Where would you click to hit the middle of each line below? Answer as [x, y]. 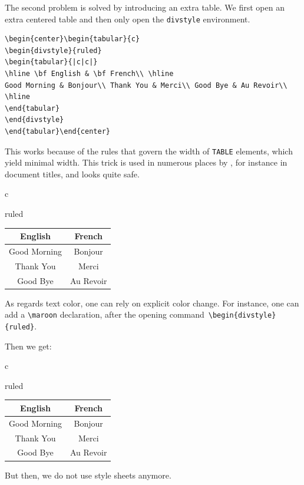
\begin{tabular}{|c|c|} [51, 62]
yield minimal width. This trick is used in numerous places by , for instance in [146, 162]
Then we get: [28, 346]
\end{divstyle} [34, 120]
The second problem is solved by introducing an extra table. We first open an [145, 7]
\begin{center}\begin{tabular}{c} [72, 39]
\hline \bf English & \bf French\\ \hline [89, 74]
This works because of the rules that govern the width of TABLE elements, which [149, 151]
